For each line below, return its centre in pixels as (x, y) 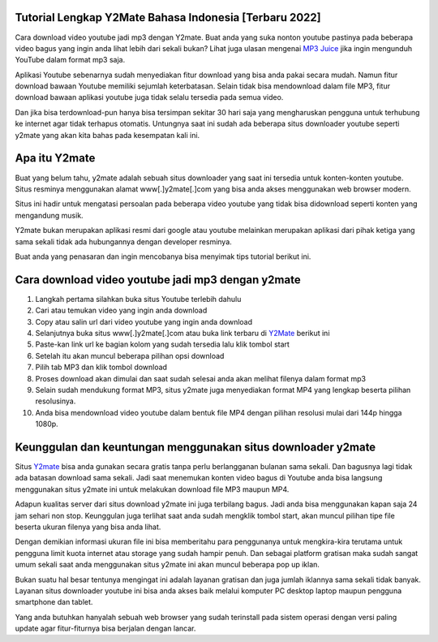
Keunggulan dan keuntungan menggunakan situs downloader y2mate (195, 447)
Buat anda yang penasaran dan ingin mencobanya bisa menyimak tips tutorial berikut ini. (163, 256)
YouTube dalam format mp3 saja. (70, 60)
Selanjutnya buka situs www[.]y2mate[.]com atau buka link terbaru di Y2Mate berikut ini (182, 333)
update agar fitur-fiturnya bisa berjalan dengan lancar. (105, 628)
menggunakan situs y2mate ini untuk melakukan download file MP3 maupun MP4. (152, 489)
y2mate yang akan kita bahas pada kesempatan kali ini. (107, 135)
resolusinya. (56, 401)
